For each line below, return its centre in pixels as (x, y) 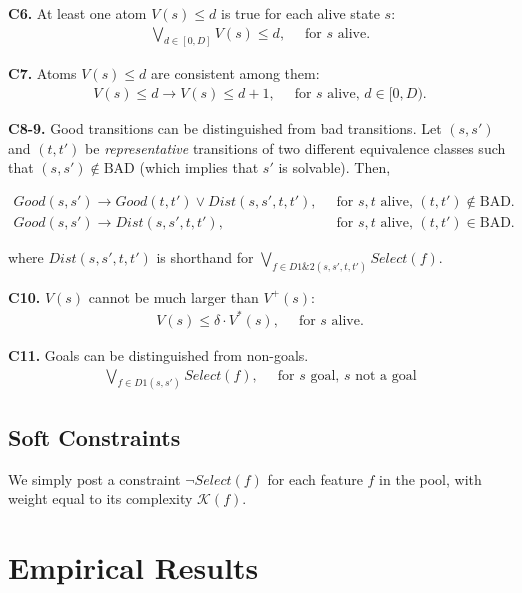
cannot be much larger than (173, 296)
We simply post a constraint (94, 478)
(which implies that (199, 167)
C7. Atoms (42, 73)
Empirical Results (133, 567)
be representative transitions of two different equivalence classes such (295, 147)
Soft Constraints (94, 436)
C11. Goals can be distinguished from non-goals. (158, 354)
